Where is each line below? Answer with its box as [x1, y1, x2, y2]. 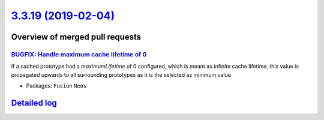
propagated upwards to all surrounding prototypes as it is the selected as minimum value [11, 71, 231, 78]
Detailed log [11, 98, 57, 108]
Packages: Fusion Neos [26, 82, 87, 89]
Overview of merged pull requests [11, 32, 142, 42]
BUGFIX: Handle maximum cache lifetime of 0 [11, 50, 147, 58]
